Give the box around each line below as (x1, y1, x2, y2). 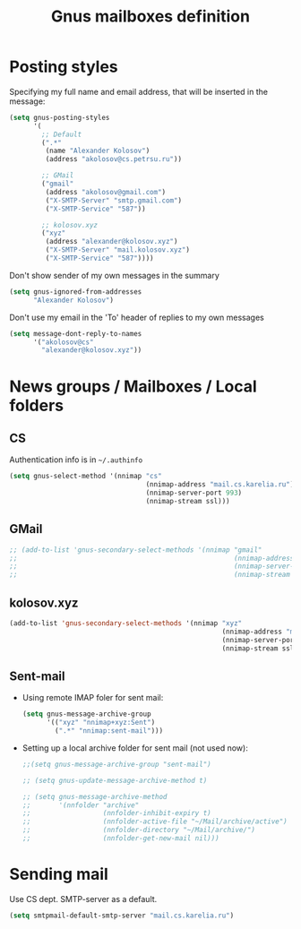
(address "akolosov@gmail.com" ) (45, 187, 167, 196)
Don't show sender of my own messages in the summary (9, 270, 219, 280)
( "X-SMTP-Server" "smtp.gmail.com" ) (45, 195, 182, 205)
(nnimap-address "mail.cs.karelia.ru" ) (145, 480, 295, 489)
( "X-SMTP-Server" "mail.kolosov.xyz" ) (45, 245, 191, 254)
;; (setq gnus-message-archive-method (21, 792, 168, 801)
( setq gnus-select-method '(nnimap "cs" (9, 472, 163, 481)
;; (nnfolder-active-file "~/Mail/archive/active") (21, 817, 288, 826)
